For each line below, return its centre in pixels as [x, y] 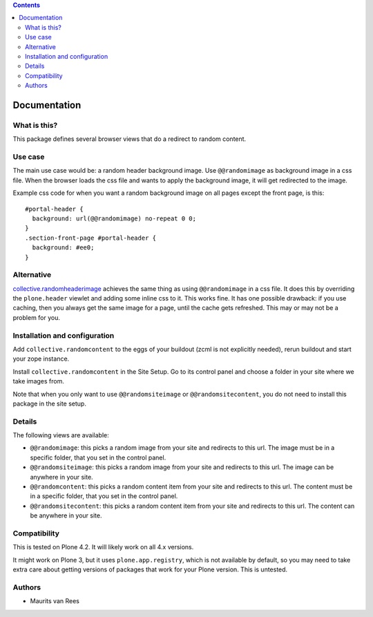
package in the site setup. [49, 404]
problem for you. [37, 317]
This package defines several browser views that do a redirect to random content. [130, 139]
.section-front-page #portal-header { [91, 238]
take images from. [39, 381]
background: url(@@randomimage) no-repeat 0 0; [114, 218]
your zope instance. [41, 359]
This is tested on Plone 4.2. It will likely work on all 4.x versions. [103, 547]
